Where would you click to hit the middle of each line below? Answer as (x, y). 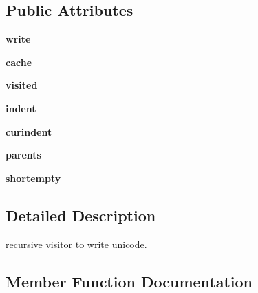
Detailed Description (81, 215)
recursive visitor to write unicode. (76, 244)
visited (22, 85)
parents (23, 155)
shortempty (33, 178)
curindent (29, 131)
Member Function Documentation (129, 281)
